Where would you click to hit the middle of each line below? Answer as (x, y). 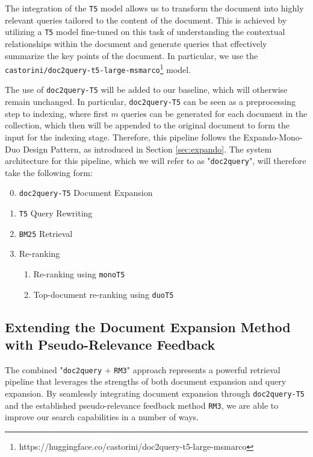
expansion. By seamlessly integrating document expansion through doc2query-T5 (155, 393)
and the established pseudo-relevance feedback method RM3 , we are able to (142, 405)
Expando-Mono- (273, 137)
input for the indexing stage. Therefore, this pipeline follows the (123, 137)
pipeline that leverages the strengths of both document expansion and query (146, 381)
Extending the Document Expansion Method (148, 326)
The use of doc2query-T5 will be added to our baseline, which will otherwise (146, 90)
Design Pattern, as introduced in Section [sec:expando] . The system (147, 149)
